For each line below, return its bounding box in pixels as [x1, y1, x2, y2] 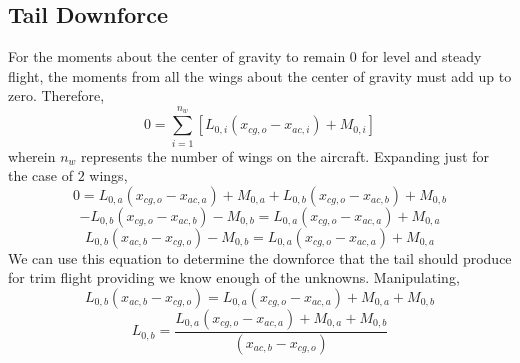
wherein [8, 145, 56, 166]
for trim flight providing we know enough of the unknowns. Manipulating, [8, 267, 460, 288]
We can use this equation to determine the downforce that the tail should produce [8, 247, 512, 268]
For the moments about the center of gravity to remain [8, 46, 346, 67]
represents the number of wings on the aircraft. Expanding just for [81, 145, 489, 166]
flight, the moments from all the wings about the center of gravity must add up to [8, 65, 512, 86]
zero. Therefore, [8, 85, 105, 106]
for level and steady [361, 46, 482, 67]
